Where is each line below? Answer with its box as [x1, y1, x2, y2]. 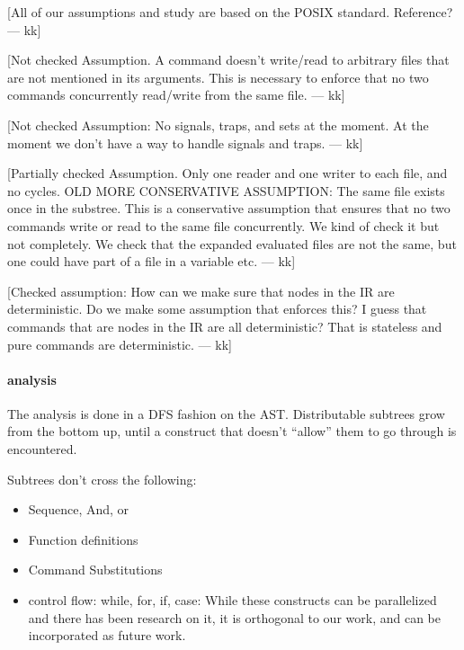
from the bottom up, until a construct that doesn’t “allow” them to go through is [7, 422, 457, 441]
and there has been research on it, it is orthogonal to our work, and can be [28, 608, 441, 627]
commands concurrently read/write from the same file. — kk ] [7, 85, 345, 104]
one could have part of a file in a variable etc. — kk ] [7, 252, 296, 271]
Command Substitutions [28, 560, 163, 579]
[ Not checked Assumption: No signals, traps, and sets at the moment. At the [7, 115, 429, 134]
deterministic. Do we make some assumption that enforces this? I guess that [7, 299, 427, 318]
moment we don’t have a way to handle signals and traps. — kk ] [7, 133, 363, 152]
